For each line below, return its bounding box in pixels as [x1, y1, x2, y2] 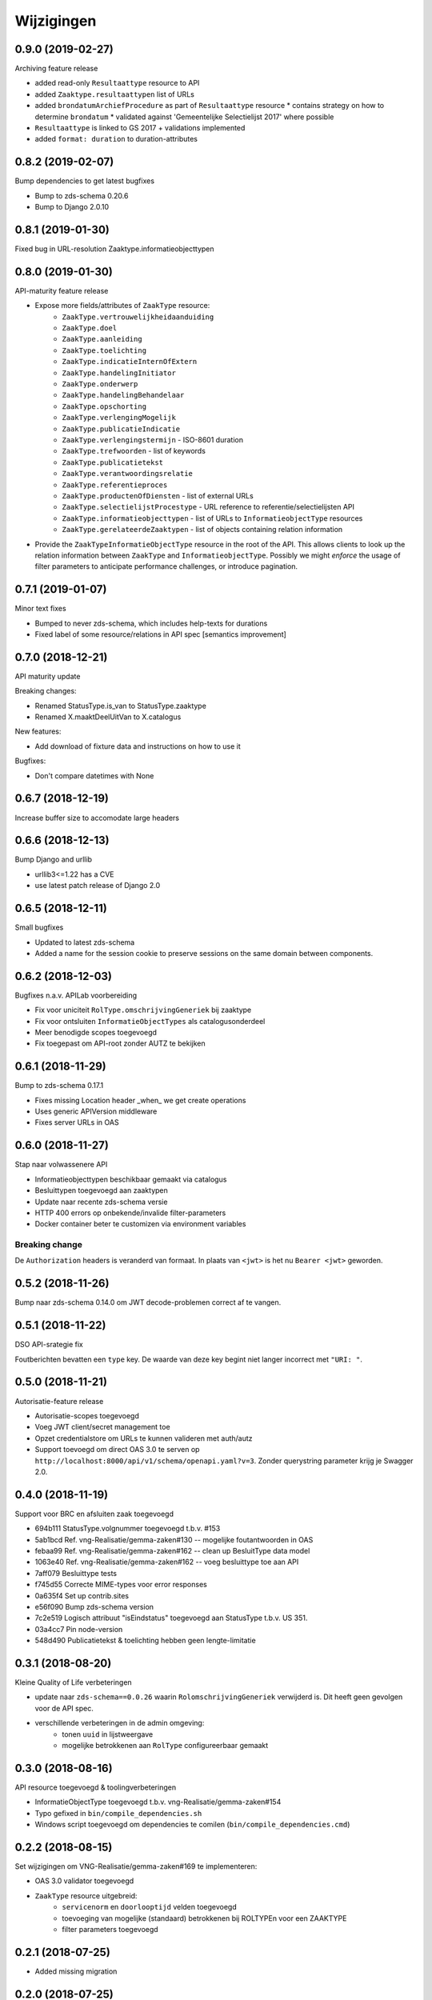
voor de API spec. [34, 1703, 94, 1713]
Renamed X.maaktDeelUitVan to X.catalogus [34, 712, 182, 722]
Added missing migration [34, 1966, 118, 1976]
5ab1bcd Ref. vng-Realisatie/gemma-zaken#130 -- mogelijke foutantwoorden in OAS [34, 1534, 314, 1544]
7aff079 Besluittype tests [34, 1568, 118, 1578]
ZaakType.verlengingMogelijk [62, 413, 176, 422]
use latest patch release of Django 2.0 [34, 881, 161, 890]
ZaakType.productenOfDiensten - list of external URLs [62, 490, 254, 500]
